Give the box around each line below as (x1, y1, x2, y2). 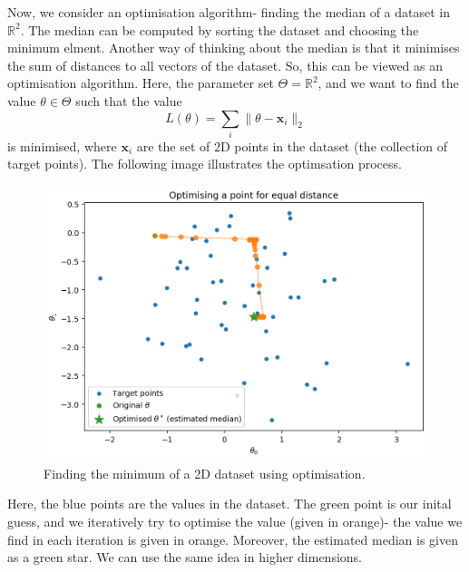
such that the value (75, 91, 182, 110)
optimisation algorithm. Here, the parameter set (7, 73, 274, 92)
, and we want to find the (318, 73, 459, 92)
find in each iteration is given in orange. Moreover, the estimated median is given (7, 529, 458, 548)
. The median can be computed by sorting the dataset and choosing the (20, 20, 419, 39)
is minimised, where (7, 136, 117, 155)
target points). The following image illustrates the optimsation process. (7, 154, 402, 173)
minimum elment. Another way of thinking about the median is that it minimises (7, 38, 460, 57)
